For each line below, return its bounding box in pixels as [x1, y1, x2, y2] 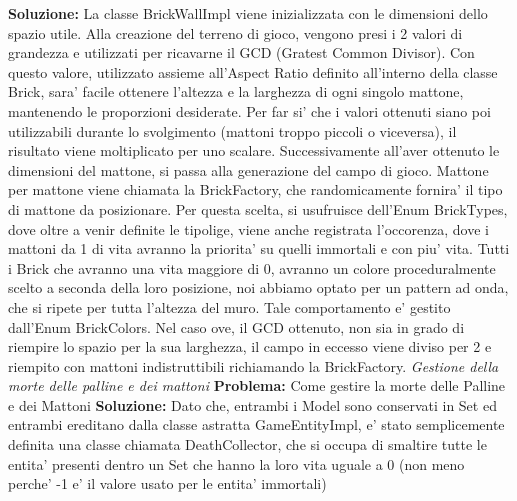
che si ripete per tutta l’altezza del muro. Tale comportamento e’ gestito [8, 296, 451, 317]
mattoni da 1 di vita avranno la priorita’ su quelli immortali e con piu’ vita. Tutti [8, 238, 510, 259]
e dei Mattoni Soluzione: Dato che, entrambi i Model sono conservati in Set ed [8, 394, 497, 415]
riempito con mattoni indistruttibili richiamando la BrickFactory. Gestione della [8, 355, 499, 376]
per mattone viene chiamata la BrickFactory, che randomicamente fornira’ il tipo [8, 179, 503, 200]
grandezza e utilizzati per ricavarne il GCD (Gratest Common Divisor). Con [8, 42, 475, 63]
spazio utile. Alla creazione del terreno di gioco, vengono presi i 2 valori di [8, 22, 463, 43]
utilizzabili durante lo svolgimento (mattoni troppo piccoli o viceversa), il [8, 120, 457, 141]
